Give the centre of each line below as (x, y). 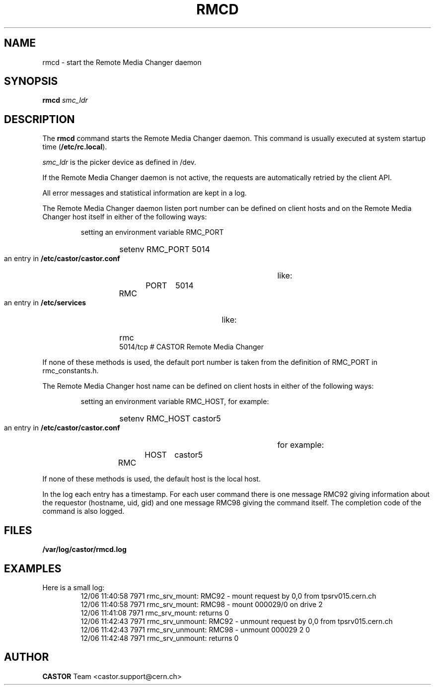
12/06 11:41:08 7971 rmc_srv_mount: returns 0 (155, 613)
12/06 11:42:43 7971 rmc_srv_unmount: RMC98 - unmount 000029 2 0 (195, 629)
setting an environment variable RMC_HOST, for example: (175, 402)
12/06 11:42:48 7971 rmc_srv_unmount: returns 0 (160, 638)
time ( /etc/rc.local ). (75, 147)
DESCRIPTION (39, 119)
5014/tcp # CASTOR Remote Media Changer (192, 347)
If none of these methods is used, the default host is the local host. (151, 479)
